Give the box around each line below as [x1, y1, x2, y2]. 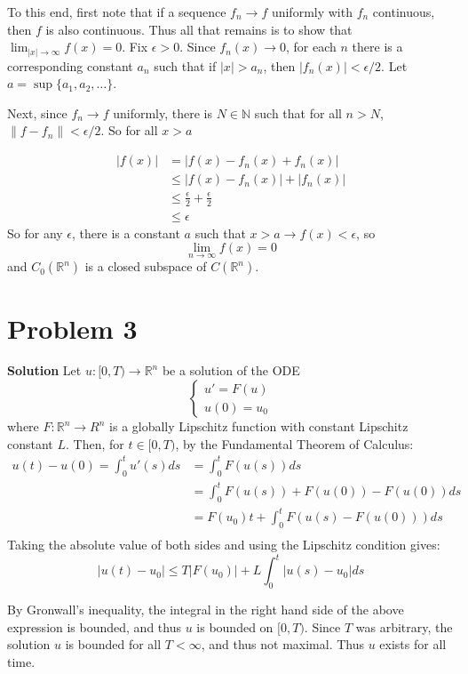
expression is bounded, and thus [7, 617, 181, 636]
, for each [286, 37, 337, 56]
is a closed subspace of [84, 257, 207, 276]
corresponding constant [7, 56, 133, 75]
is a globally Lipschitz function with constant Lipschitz [109, 417, 409, 436]
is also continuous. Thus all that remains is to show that [45, 20, 353, 38]
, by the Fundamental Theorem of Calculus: [175, 434, 414, 453]
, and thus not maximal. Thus [201, 635, 364, 654]
